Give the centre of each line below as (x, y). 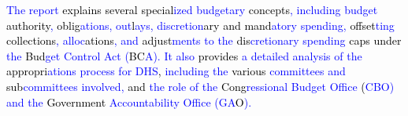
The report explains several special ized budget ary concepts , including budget (192, 9)
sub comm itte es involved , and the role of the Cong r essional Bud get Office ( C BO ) (200, 86)
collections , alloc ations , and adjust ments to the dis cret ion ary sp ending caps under (204, 40)
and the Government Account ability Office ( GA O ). (129, 101)
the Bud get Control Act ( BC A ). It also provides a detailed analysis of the (184, 55)
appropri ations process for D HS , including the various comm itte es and (176, 71)
